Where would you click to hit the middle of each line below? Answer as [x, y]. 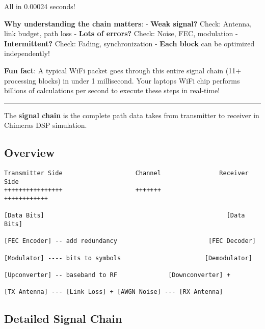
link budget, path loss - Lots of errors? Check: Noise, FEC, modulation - [121, 33]
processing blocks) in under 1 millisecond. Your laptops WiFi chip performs [122, 80]
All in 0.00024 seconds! [40, 6]
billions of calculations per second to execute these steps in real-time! [112, 90]
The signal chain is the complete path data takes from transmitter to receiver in [132, 115]
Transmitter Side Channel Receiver [126, 173]
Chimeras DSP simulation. [46, 125]
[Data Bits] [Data [125, 216]
